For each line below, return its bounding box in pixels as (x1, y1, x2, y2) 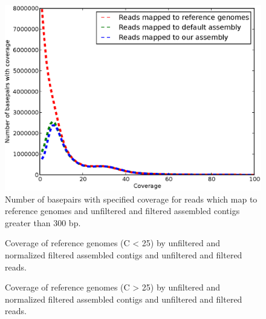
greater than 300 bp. (5, 216, 81, 229)
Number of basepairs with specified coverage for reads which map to (5, 192, 258, 205)
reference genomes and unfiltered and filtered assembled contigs (5, 204, 240, 217)
